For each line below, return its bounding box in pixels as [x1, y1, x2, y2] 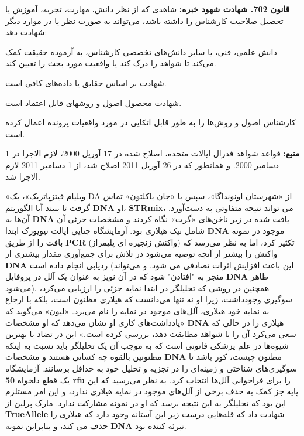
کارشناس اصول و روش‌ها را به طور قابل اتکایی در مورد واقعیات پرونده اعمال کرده [5, 116, 296, 128]
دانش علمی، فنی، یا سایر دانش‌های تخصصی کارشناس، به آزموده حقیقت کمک [5, 45, 277, 57]
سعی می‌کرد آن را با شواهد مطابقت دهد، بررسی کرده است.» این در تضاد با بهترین [5, 328, 296, 340]
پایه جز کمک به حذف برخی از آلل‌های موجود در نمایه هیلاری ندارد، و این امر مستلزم [5, 385, 299, 397]
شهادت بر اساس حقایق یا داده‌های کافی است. [5, 76, 167, 88]
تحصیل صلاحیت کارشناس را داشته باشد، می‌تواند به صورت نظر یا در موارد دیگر [5, 14, 284, 26]
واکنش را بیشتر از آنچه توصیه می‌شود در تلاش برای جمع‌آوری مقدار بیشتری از [5, 247, 278, 260]
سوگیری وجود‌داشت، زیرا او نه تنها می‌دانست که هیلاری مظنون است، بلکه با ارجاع [5, 293, 293, 305]
